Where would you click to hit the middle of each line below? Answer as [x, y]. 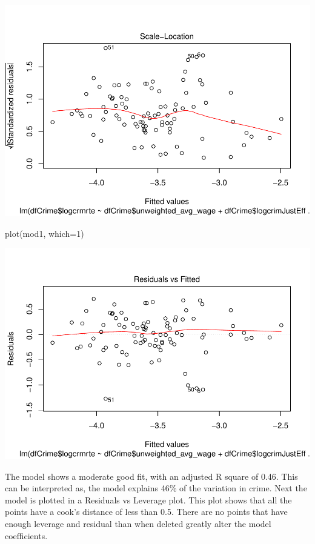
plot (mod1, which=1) [45, 233]
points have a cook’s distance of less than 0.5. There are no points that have [146, 512]
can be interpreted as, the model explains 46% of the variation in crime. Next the [156, 488]
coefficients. [26, 535]
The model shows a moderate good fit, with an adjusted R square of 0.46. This [151, 476]
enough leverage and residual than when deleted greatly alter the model [138, 523]
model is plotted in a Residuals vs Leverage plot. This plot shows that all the [148, 499]
